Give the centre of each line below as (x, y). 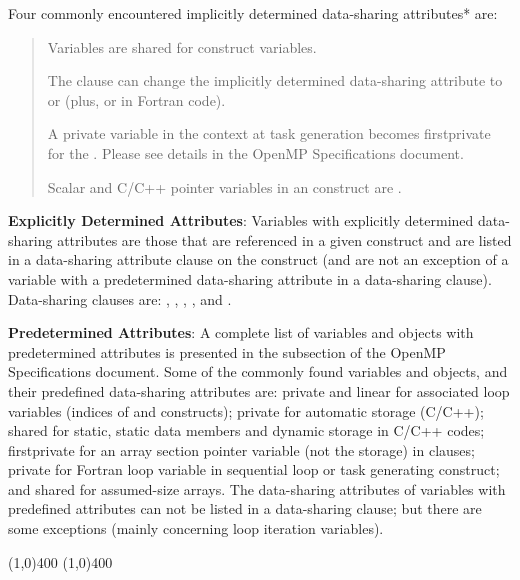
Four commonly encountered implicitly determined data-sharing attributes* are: (253, 13)
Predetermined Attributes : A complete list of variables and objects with (241, 332)
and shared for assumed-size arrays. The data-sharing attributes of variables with (257, 488)
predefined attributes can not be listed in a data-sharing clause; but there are (245, 508)
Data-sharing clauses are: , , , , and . (120, 298)
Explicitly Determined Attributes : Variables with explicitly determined (241, 220)
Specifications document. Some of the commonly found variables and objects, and (258, 371)
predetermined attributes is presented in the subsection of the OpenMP (227, 351)
